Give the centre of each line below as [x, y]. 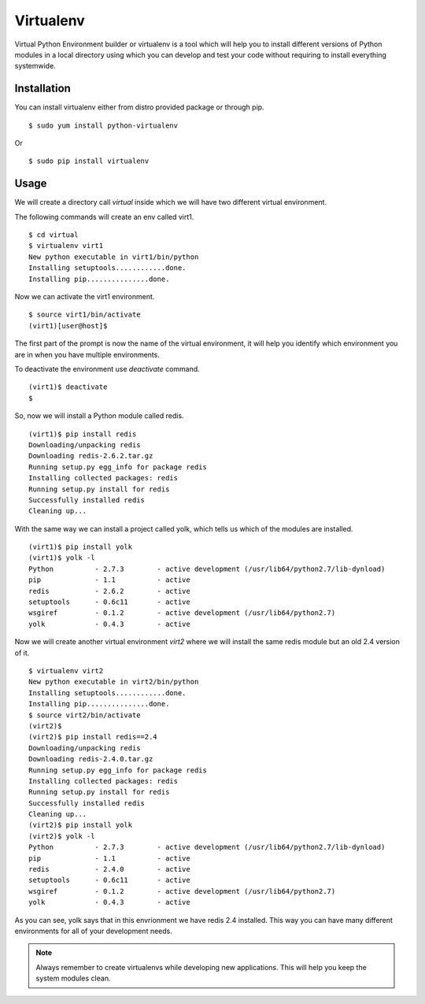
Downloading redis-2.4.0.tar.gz [91, 759]
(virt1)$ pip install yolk [81, 547]
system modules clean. [73, 978]
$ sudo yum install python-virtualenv [103, 125]
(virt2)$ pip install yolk [81, 825]
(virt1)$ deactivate [68, 387]
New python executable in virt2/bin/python [114, 682]
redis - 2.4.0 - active [109, 869]
